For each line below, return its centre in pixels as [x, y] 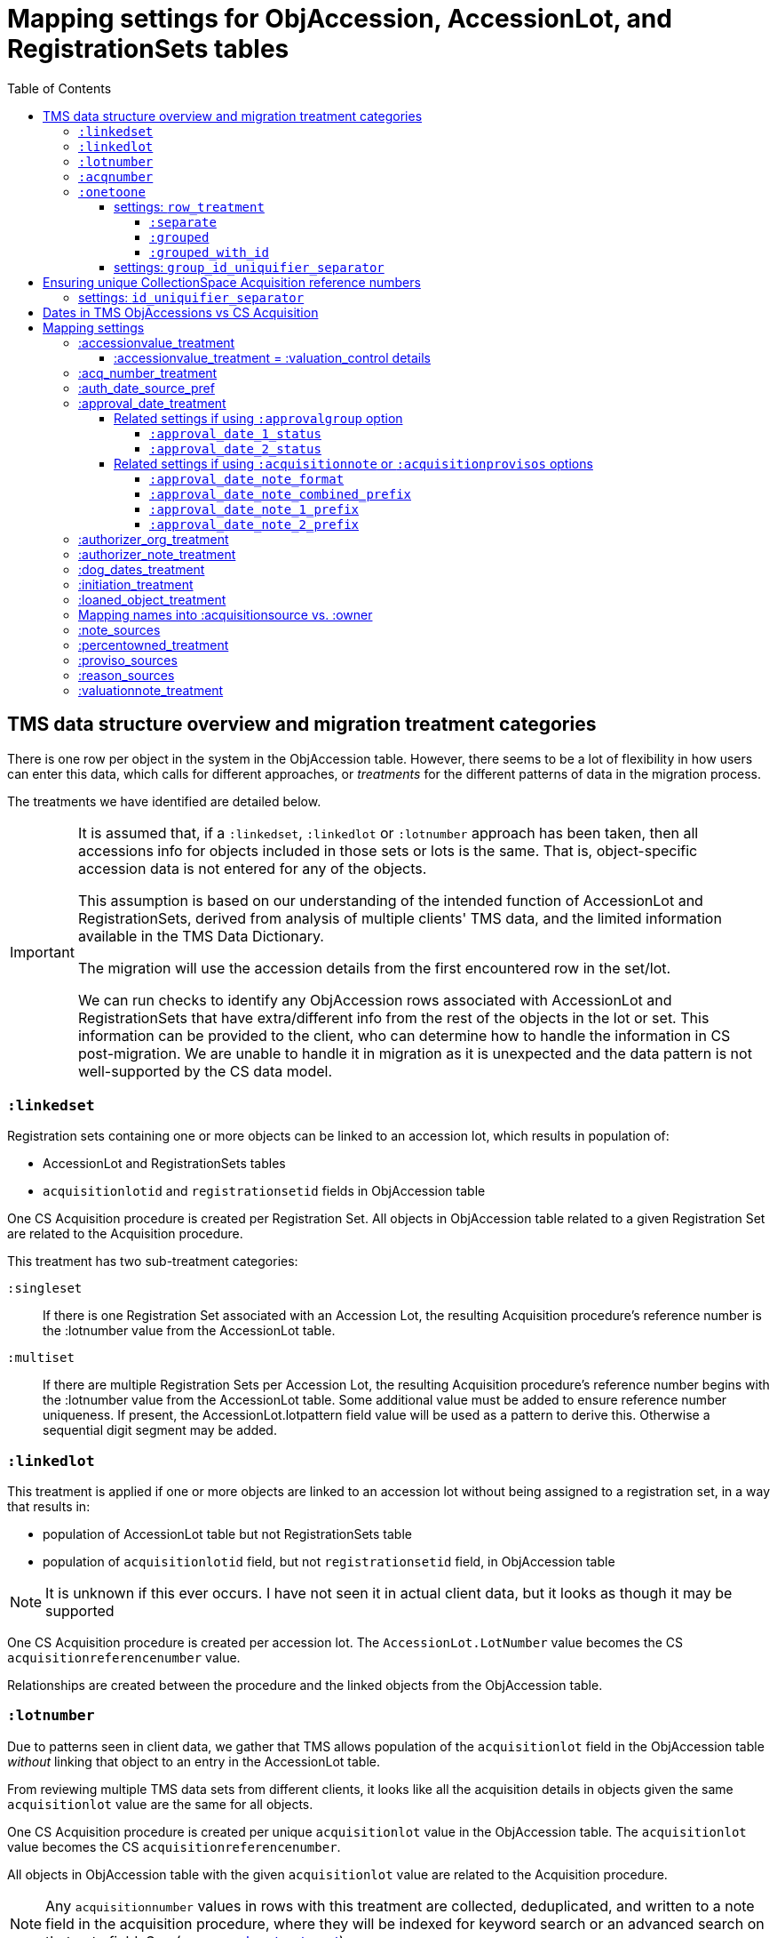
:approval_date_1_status [235, 433]
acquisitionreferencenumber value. [124, 1658]
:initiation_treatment [136, 584]
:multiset [41, 1358]
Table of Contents [59, 88]
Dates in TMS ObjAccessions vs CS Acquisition [181, 312]
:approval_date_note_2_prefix [254, 524]
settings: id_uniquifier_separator [191, 297]
